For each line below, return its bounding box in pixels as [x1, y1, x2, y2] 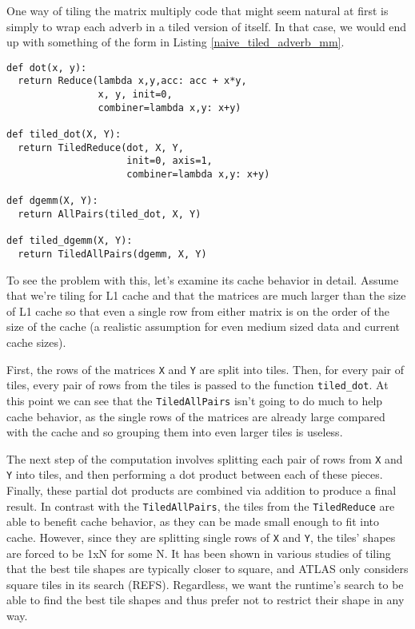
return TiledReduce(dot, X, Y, [18, 141, 184, 153]
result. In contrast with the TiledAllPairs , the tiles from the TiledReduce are [6, 497, 395, 514]
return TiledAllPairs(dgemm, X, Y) [18, 248, 207, 260]
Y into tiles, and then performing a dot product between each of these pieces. [6, 466, 383, 483]
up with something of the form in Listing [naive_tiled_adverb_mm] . [6, 34, 345, 50]
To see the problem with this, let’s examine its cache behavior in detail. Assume [6, 271, 399, 288]
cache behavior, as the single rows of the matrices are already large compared [6, 408, 385, 424]
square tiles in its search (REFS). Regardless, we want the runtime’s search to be [6, 575, 404, 592]
